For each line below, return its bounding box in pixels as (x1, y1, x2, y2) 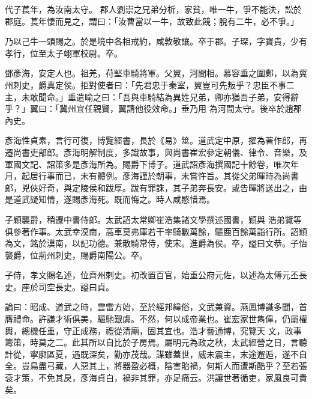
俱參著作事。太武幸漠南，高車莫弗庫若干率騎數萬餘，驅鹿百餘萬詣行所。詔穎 (5, 225, 307, 237)
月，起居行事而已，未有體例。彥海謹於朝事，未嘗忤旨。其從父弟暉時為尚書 (5, 169, 299, 182)
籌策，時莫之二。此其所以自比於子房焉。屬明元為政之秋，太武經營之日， (5, 336, 290, 349)
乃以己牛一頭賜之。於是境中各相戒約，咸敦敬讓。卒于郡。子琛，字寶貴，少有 (5, 35, 307, 47)
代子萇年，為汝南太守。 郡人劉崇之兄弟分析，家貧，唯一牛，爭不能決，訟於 (5, 3, 302, 15)
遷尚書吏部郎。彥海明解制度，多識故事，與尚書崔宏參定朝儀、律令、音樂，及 (5, 145, 307, 158)
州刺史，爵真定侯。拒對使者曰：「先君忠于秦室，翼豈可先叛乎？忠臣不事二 (5, 78, 295, 91)
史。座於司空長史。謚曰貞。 (5, 280, 114, 293)
